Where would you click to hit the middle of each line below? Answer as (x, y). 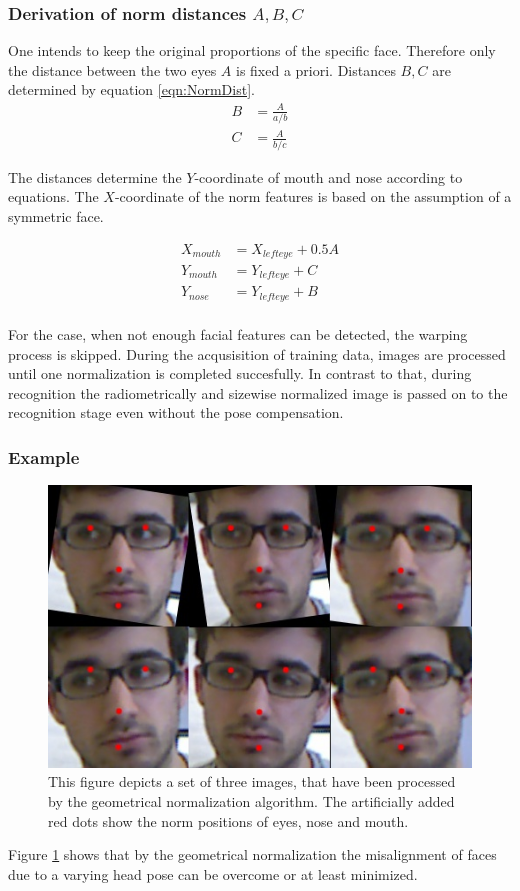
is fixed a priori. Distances (315, 69)
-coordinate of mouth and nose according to (328, 176)
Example (44, 456)
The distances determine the (95, 176)
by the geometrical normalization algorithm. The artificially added (251, 801)
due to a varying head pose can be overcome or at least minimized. (213, 873)
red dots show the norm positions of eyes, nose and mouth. (228, 820)
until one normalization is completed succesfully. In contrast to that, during (240, 373)
